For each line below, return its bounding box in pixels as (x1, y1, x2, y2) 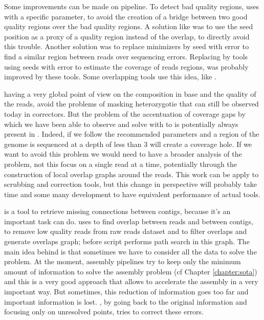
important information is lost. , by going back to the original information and (4, 296, 247, 307)
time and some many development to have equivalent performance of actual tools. (4, 188, 260, 199)
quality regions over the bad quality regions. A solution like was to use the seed (4, 21, 253, 32)
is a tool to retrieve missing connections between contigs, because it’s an (4, 206, 231, 217)
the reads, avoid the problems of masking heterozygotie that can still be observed (4, 98, 259, 109)
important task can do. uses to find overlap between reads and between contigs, (4, 216, 253, 226)
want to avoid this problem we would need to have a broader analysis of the (4, 148, 242, 159)
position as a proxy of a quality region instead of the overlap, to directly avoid (4, 31, 250, 41)
